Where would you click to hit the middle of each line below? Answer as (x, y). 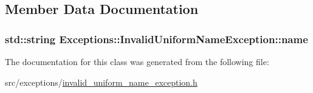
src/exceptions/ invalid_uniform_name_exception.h (101, 82)
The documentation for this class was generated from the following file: (137, 61)
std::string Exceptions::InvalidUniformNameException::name (156, 39)
